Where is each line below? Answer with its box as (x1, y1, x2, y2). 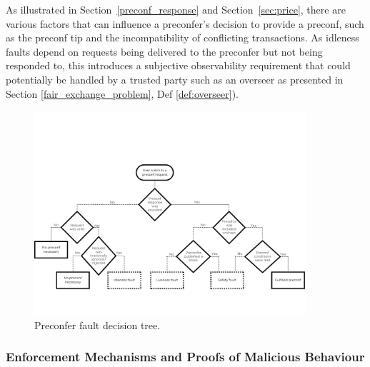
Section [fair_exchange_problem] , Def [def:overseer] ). (6, 86, 239, 101)
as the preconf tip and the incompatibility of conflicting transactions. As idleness (6, 30, 359, 45)
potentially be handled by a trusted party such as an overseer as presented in (6, 71, 344, 86)
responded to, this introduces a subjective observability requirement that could (6, 58, 351, 73)
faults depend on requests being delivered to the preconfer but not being (6, 44, 323, 59)
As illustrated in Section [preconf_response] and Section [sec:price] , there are (6, 2, 346, 16)
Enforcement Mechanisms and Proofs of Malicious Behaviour (6, 348, 365, 366)
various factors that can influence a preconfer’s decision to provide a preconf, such (6, 16, 364, 31)
